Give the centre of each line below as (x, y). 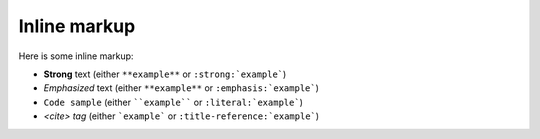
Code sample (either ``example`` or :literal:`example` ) (173, 102)
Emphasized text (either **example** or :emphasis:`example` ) (181, 88)
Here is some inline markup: (76, 56)
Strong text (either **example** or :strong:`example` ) (165, 74)
